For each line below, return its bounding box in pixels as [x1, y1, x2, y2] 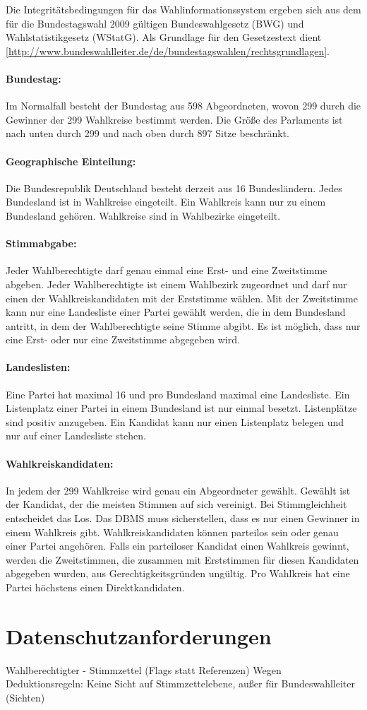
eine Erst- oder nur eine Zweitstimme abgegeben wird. [6, 332, 240, 347]
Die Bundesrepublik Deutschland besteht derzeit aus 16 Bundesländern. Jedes [6, 180, 342, 195]
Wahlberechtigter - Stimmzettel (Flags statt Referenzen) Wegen [6, 662, 282, 677]
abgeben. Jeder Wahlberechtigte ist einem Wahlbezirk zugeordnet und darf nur [6, 276, 347, 291]
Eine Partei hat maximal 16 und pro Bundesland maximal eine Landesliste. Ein [6, 386, 350, 401]
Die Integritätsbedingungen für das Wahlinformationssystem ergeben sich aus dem [6, 2, 361, 16]
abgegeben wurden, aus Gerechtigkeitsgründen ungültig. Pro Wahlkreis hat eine [6, 566, 350, 581]
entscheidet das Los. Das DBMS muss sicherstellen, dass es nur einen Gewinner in [6, 511, 360, 526]
